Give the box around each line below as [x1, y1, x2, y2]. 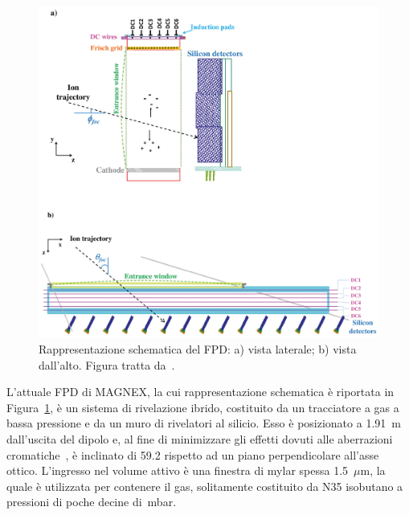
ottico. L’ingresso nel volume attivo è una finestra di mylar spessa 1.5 [6, 462, 349, 479]
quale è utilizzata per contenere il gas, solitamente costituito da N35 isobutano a [6, 477, 403, 494]
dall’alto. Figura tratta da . [39, 356, 175, 373]
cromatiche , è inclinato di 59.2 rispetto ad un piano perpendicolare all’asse [6, 446, 379, 463]
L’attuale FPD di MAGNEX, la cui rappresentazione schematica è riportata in [6, 383, 395, 400]
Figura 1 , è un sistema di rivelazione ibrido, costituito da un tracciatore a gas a [6, 399, 399, 415]
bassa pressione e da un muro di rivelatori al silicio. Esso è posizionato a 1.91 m [6, 415, 401, 431]
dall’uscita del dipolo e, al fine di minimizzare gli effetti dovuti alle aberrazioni [6, 430, 393, 447]
